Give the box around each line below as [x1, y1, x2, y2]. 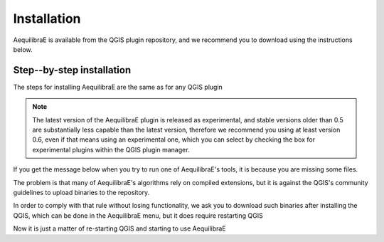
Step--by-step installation [13, 64, 132, 76]
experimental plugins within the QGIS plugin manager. [32, 145, 190, 154]
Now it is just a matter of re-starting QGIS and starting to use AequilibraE [13, 224, 227, 233]
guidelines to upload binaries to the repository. [13, 188, 150, 196]
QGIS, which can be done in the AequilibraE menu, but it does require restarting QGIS [13, 211, 263, 220]
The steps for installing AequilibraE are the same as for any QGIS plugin [13, 83, 223, 91]
